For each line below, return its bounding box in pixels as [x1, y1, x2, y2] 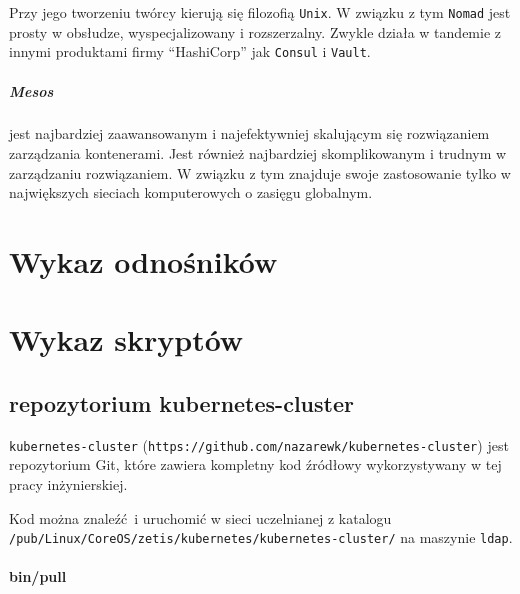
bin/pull [9, 566, 67, 587]
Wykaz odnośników [9, 241, 278, 282]
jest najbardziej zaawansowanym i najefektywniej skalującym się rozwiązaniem [9, 123, 490, 144]
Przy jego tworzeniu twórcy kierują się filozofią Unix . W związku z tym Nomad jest [9, 2, 511, 22]
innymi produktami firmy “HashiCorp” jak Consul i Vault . [9, 41, 371, 62]
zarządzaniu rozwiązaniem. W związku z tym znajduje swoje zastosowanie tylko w [9, 162, 511, 183]
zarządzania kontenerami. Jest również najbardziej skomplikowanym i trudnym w [9, 143, 507, 164]
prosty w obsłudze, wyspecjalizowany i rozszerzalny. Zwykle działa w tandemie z [9, 21, 501, 42]
